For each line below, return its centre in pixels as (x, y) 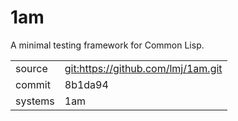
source (31, 68)
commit (33, 84)
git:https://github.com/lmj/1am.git (143, 68)
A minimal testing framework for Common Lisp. (107, 45)
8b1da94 (86, 84)
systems (35, 101)
